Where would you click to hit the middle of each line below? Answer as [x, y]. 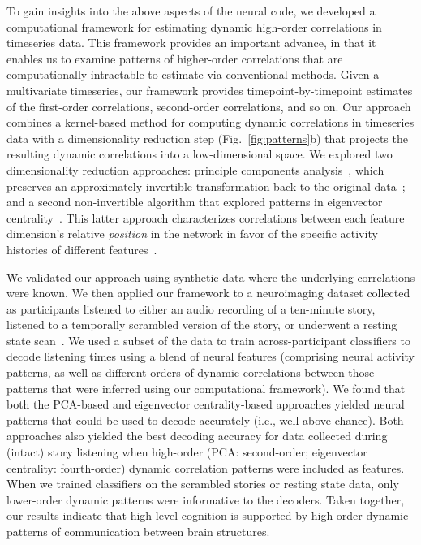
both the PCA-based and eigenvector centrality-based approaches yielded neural [206, 404]
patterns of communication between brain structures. [138, 531]
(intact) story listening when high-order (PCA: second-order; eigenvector [187, 452]
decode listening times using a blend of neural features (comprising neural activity [211, 356]
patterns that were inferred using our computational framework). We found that [206, 388]
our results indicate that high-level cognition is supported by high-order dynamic [208, 515]
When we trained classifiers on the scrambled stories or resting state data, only [203, 484]
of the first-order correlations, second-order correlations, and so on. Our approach [209, 106]
